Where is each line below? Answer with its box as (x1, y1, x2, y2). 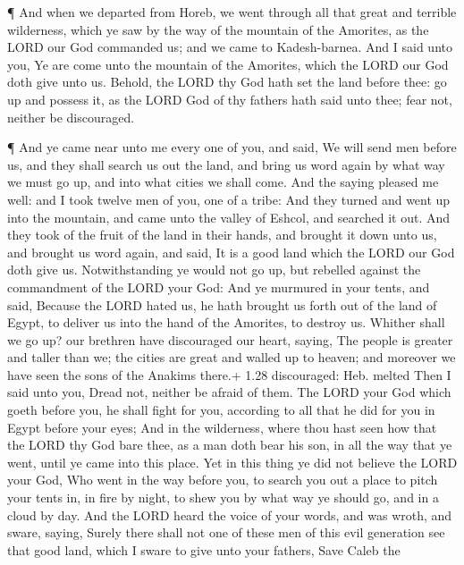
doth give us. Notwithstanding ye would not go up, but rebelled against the (7, 260, 421, 279)
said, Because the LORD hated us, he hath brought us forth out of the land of (7, 295, 437, 314)
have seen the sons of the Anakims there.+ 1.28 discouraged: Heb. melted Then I (7, 365, 451, 384)
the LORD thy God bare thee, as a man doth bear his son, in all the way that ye (7, 435, 452, 454)
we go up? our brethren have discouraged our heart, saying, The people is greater (7, 330, 453, 349)
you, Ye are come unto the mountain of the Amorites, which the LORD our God (7, 55, 449, 73)
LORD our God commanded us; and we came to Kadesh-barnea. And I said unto (7, 38, 452, 56)
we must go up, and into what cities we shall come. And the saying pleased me (7, 173, 439, 191)
